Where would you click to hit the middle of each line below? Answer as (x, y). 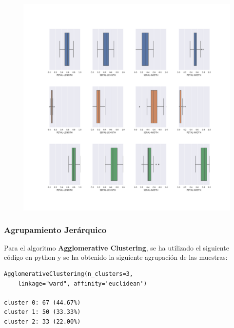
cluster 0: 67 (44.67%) (42, 302)
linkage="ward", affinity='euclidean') (82, 283)
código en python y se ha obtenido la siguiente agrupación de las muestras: (116, 257)
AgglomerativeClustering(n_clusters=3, (68, 274)
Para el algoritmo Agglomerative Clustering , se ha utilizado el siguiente (117, 247)
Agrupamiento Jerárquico (55, 229)
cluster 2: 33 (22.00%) (42, 321)
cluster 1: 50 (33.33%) (42, 312)
